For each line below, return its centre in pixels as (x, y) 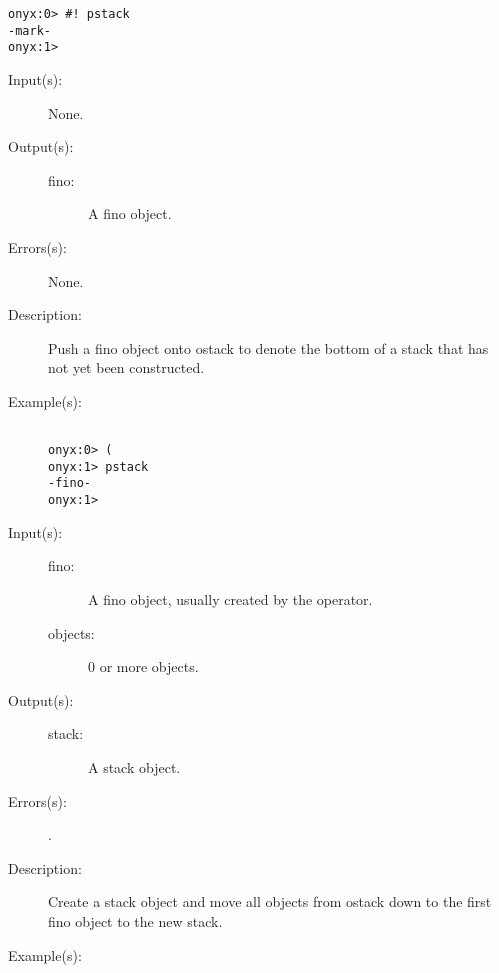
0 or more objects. (143, 666)
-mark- (29, 30)
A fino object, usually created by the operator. (230, 598)
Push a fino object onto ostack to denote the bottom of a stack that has (268, 347)
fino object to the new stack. (135, 920)
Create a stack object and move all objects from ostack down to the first (270, 901)
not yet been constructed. (126, 367)
